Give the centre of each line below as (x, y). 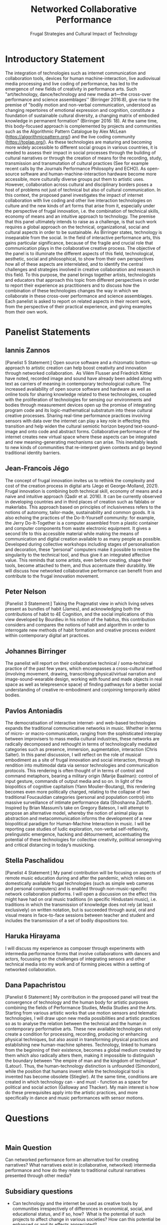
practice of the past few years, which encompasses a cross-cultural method (83, 668)
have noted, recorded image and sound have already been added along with (83, 378)
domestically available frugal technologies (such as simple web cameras (80, 883)
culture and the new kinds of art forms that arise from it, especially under (80, 205)
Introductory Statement (55, 59)
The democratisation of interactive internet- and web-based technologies (81, 722)
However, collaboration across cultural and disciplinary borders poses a (79, 184)
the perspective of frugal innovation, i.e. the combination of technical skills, (82, 211)
